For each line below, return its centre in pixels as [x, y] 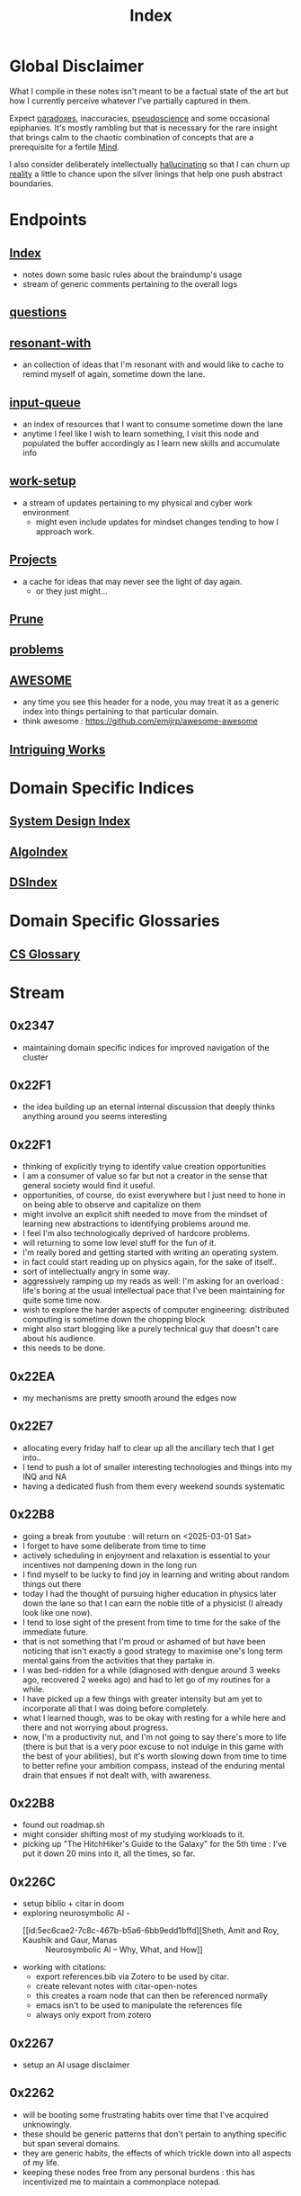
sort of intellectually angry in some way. [96, 1272]
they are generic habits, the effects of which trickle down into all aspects [157, 2153]
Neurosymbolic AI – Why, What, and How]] [124, 1950]
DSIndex [34, 882]
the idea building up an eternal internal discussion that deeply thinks [149, 1107]
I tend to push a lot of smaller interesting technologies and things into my [157, 1466]
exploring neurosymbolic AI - [76, 1914]
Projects [33, 560]
